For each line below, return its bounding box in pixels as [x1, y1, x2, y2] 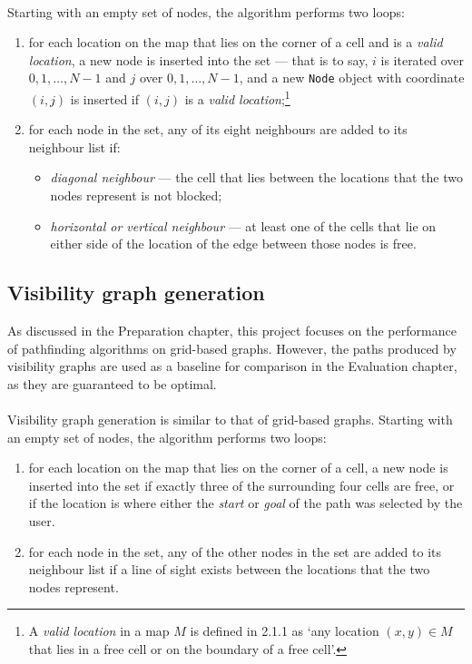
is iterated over [380, 50, 465, 69]
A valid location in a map [28, 621, 170, 640]
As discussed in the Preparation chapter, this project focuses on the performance [7, 321, 457, 340]
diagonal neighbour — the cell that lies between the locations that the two [50, 168, 463, 187]
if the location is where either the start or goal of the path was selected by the [28, 493, 463, 513]
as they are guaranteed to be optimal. [7, 374, 217, 393]
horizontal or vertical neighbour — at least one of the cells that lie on [50, 216, 437, 235]
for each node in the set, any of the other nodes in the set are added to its [28, 542, 442, 561]
